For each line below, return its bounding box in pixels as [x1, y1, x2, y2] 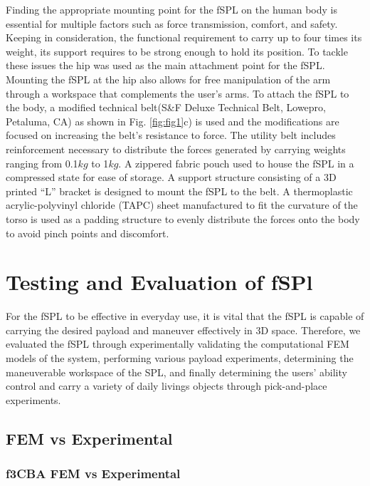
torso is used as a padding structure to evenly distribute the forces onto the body [6, 211, 360, 226]
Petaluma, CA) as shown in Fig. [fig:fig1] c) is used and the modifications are [6, 113, 339, 128]
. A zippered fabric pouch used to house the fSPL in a [118, 155, 354, 170]
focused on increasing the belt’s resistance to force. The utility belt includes [6, 128, 336, 143]
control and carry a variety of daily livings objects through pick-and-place [6, 378, 327, 393]
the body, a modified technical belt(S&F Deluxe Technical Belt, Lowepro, [6, 100, 327, 115]
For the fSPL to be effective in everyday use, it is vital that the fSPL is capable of [6, 309, 364, 324]
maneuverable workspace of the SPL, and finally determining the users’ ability [6, 364, 347, 379]
